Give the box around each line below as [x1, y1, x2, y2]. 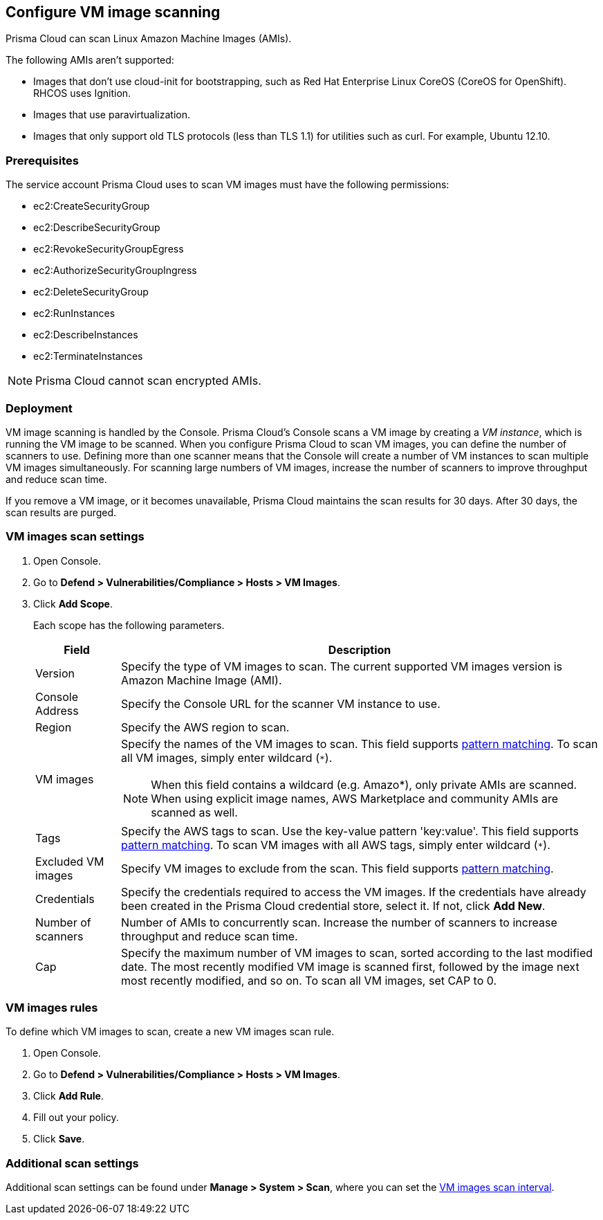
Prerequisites [6, 153, 79, 167]
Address [35, 703, 79, 718]
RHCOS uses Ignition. [33, 87, 131, 100]
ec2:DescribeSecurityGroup [33, 221, 160, 234]
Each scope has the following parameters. [33, 619, 225, 631]
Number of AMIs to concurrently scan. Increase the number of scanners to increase [121, 915, 557, 929]
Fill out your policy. [33, 1111, 119, 1124]
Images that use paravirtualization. [33, 109, 190, 121]
